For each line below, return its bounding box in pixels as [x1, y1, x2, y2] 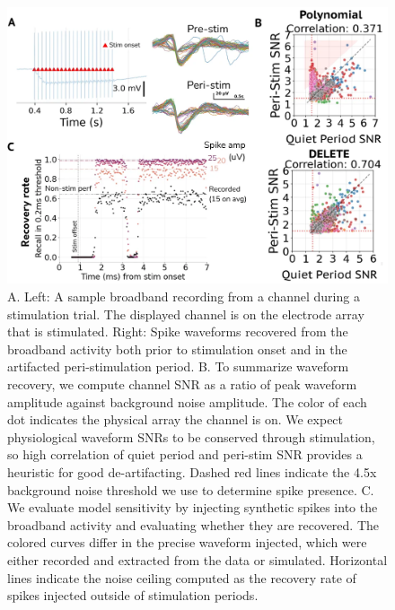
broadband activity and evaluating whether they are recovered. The [7, 515, 379, 534]
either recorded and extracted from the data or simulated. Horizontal [7, 550, 388, 569]
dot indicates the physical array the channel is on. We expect [7, 410, 344, 429]
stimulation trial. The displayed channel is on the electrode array [7, 304, 364, 323]
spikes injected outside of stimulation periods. [7, 586, 259, 605]
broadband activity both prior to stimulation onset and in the [7, 339, 347, 358]
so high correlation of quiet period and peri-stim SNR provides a [7, 445, 363, 464]
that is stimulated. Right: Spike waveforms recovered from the [7, 322, 348, 341]
